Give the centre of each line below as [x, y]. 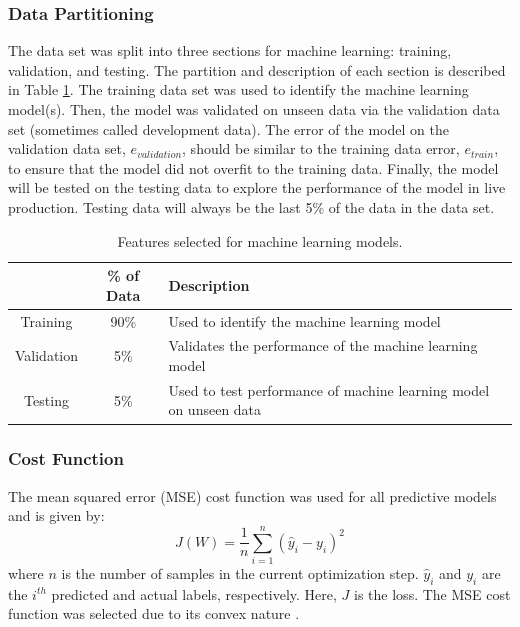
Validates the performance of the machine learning [323, 345]
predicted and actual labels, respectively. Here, [194, 593]
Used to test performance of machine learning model [329, 389]
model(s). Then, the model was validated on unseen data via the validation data [254, 109]
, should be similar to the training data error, [321, 148]
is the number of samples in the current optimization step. [240, 573]
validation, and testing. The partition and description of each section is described [257, 69]
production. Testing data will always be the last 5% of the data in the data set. [251, 206]
